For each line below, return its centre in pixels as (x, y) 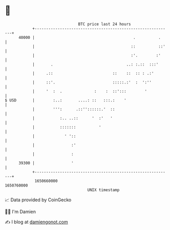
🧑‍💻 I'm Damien (20, 212)
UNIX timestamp (103, 190)
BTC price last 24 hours (104, 24)
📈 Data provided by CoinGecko (38, 200)
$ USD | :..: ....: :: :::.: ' (66, 100)
